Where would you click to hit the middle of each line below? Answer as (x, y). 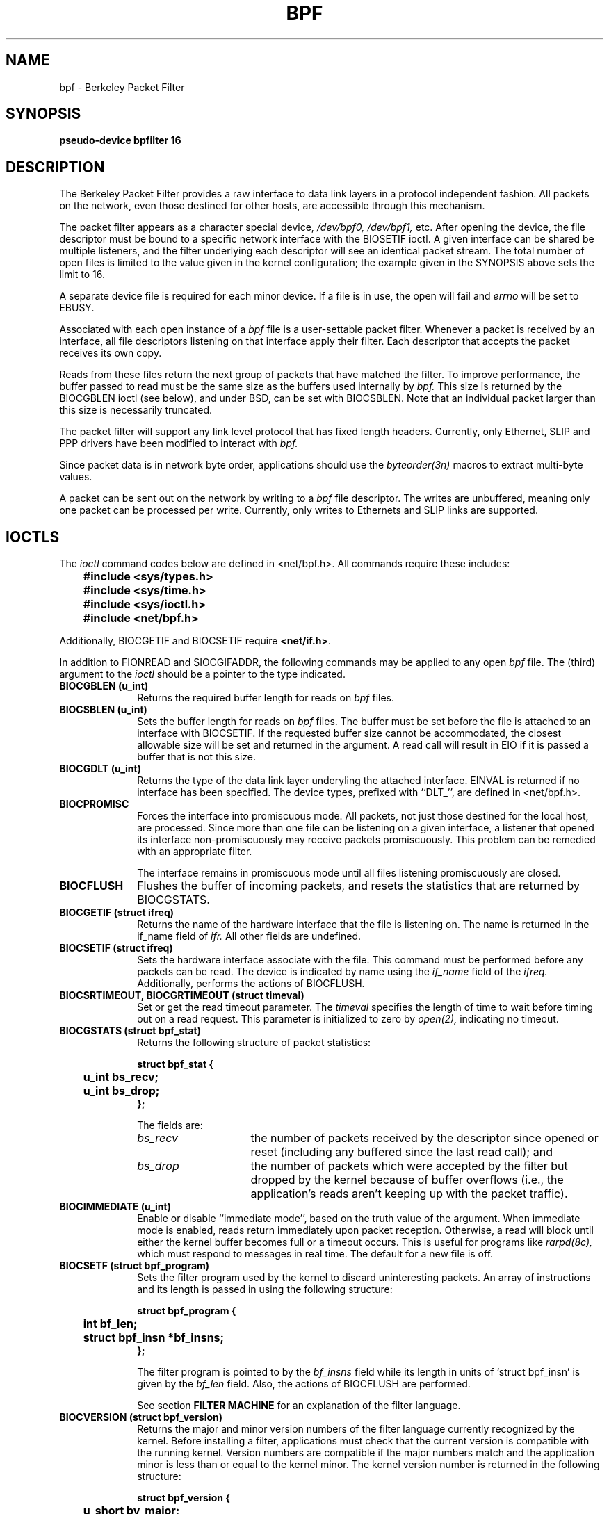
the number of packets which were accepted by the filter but (409, 1166)
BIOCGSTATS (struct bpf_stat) (130, 1031)
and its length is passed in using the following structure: (265, 1289)
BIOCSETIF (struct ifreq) (116, 948)
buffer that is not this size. (197, 757)
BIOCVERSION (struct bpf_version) (141, 1417)
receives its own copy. (111, 353)
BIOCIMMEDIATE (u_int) (115, 1207)
